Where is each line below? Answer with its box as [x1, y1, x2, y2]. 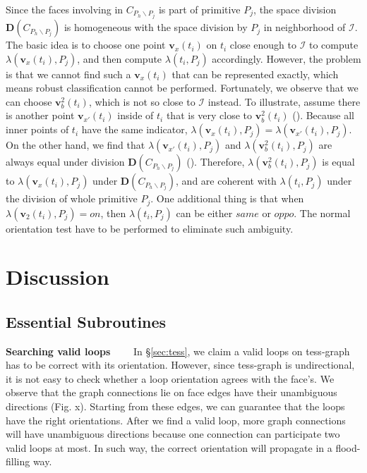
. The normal [294, 205, 351, 220]
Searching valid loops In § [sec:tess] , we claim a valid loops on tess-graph [6, 343, 350, 358]
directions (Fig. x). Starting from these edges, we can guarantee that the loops [6, 399, 345, 414]
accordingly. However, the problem [212, 51, 361, 66]
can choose [6, 94, 52, 109]
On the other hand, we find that [6, 137, 145, 152]
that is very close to [166, 108, 253, 123]
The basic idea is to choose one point [6, 37, 166, 52]
